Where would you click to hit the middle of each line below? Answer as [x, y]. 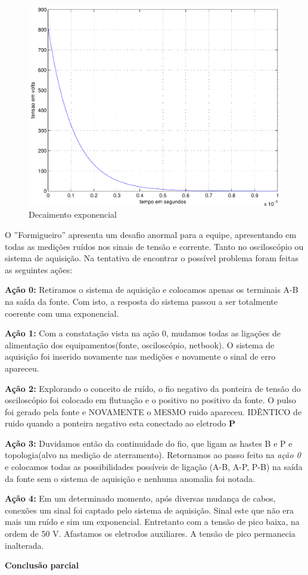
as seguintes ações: [39, 269]
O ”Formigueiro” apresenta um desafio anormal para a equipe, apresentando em [151, 234]
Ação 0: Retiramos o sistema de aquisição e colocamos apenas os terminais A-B [152, 290]
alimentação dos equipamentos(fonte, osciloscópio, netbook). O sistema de [140, 344]
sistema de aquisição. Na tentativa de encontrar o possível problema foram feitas [152, 258]
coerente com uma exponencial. [62, 313]
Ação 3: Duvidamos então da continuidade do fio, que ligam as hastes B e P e [149, 443]
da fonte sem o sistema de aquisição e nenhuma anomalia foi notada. [130, 478]
